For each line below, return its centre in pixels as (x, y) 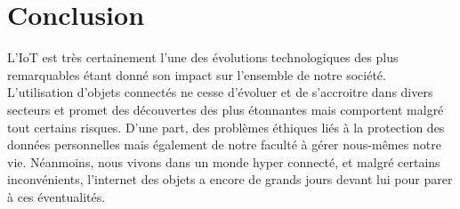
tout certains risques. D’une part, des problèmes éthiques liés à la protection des (226, 127)
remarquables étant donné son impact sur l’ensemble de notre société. (197, 74)
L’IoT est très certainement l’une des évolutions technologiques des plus (203, 57)
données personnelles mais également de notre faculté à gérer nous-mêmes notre (224, 145)
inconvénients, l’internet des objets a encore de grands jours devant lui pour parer (230, 179)
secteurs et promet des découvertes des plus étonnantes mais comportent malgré (226, 109)
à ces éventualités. (56, 196)
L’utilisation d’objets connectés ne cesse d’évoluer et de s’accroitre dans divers (220, 92)
